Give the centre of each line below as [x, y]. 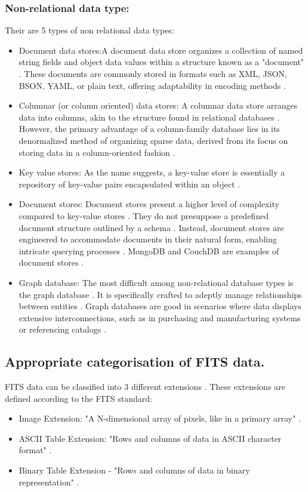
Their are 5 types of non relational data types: [90, 30]
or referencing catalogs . [62, 329]
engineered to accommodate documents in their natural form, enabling [148, 239]
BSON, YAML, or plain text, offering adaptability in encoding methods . [152, 85]
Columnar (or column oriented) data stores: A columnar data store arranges [158, 105]
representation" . [49, 482]
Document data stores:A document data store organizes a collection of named [161, 50]
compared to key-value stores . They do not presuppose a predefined [144, 215]
